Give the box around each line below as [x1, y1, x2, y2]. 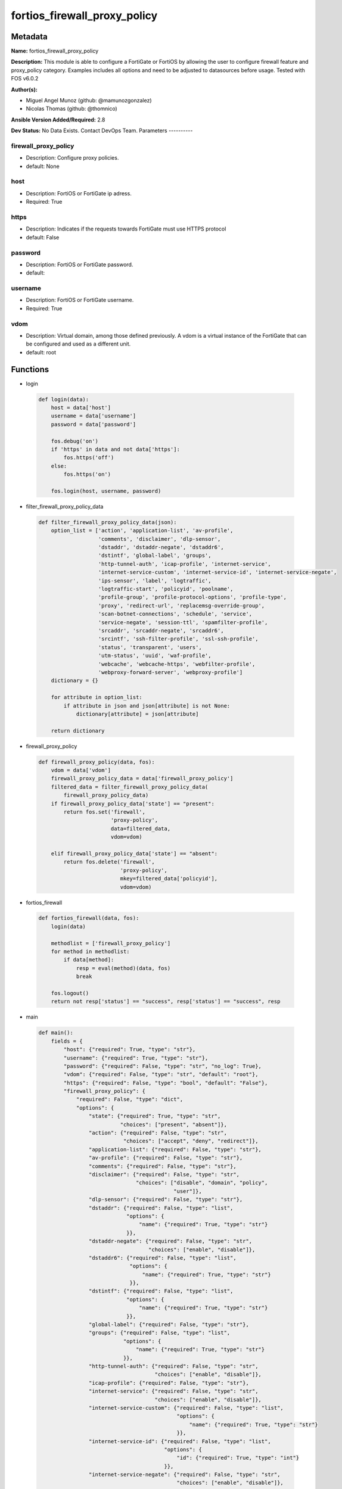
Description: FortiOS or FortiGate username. [26, 297, 134, 304]
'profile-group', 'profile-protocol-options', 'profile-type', [98, 594, 287, 601]
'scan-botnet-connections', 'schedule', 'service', [98, 610, 253, 618]
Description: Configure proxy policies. [26, 154, 119, 161]
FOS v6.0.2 [11, 75, 39, 82]
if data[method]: [63, 957, 114, 963]
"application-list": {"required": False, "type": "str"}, [88, 1146, 262, 1152]
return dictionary [51, 727, 105, 734]
